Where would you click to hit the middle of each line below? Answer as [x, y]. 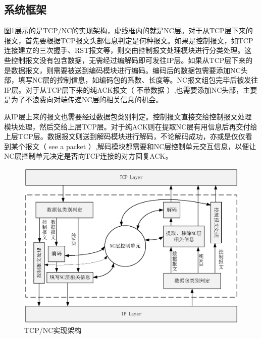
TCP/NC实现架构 [53, 330]
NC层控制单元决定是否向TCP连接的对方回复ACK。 [88, 156]
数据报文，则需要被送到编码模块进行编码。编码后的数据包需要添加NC [126, 70]
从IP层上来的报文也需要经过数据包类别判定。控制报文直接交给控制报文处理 [128, 116]
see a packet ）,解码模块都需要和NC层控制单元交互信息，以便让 [152, 146]
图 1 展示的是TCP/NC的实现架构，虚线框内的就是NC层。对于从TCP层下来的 [128, 30]
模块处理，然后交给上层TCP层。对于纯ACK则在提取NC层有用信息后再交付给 [131, 126]
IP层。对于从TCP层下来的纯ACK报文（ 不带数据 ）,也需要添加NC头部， [124, 89]
